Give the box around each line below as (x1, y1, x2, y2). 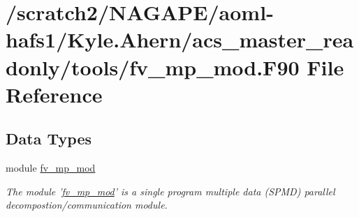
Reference (6, 80, 103, 108)
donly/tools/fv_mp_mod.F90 (6, 52, 300, 81)
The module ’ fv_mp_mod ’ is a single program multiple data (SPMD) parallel (6, 184, 335, 198)
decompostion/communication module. (6, 197, 168, 212)
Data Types (6, 128, 91, 149)
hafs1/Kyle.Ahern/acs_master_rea (6, 25, 354, 54)
